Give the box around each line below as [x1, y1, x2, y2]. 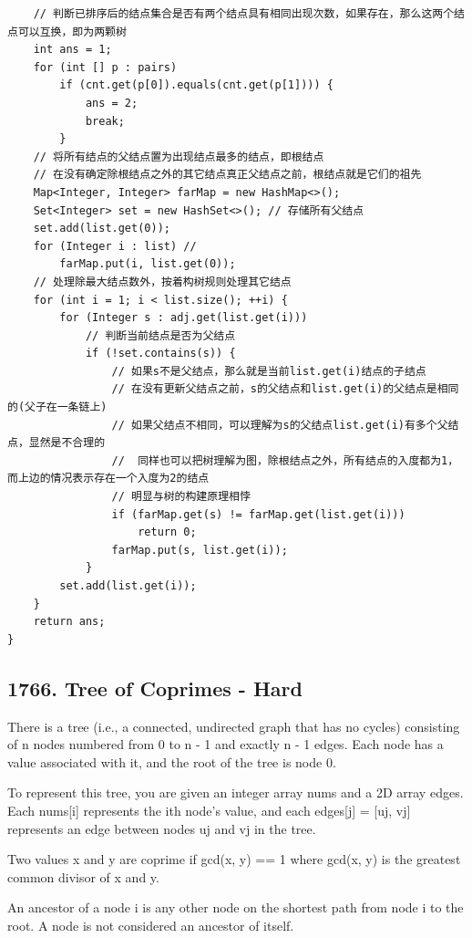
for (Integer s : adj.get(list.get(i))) [59, 311, 308, 325]
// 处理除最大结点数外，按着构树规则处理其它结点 [33, 275, 292, 288]
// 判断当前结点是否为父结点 [85, 328, 236, 342]
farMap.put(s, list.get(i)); [111, 543, 288, 557]
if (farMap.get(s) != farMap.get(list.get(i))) [111, 507, 405, 521]
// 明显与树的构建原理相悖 [111, 490, 251, 504]
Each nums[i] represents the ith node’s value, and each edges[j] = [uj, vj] [7, 800, 411, 819]
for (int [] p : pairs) [33, 60, 178, 74]
